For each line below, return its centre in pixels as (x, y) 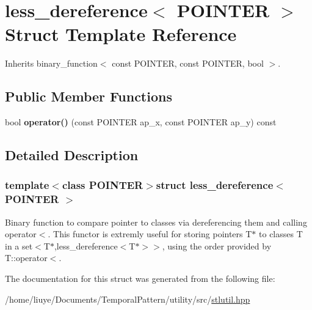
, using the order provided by (217, 245)
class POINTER (103, 185)
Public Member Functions (89, 96)
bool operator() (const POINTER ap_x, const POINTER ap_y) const (141, 122)
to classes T (281, 234)
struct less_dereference (215, 185)
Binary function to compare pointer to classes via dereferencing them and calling (156, 222)
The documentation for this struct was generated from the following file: (140, 278)
